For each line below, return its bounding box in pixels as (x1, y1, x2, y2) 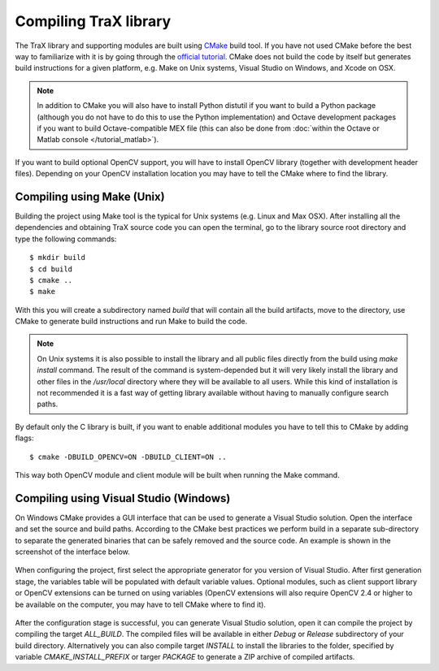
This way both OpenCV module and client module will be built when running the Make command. (15, 470, 341, 479)
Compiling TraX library (15, 12, 172, 30)
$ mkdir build (29, 253, 85, 262)
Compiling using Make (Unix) (15, 189, 166, 203)
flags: (15, 433, 34, 443)
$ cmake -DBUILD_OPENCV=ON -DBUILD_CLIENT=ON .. (29, 452, 227, 461)
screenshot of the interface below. (15, 547, 130, 556)
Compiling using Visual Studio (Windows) (15, 491, 231, 505)
